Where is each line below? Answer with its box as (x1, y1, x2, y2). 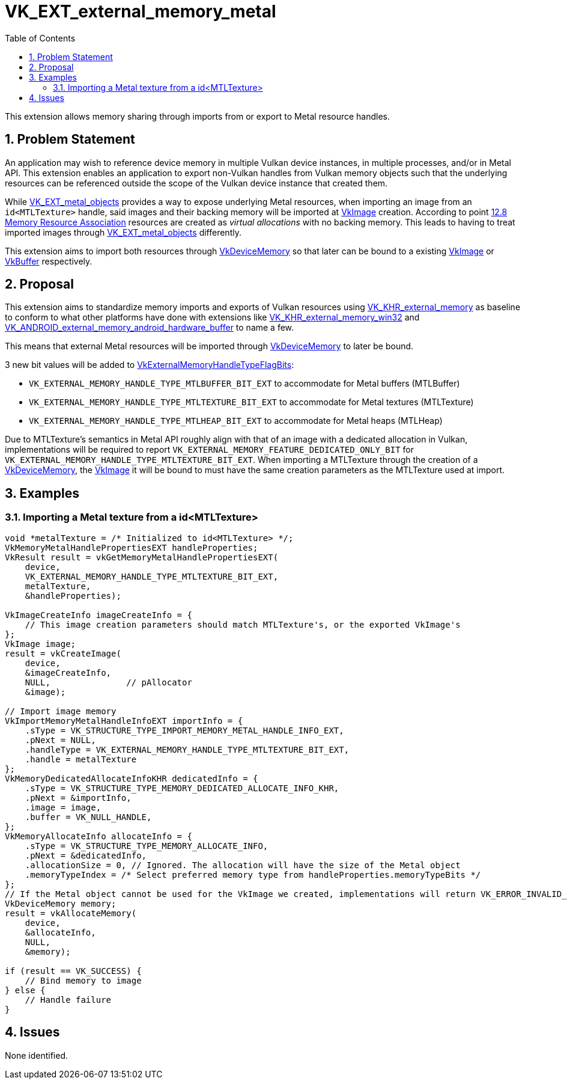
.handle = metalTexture (25, 754, 137, 764)
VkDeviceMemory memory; (5, 898, 117, 908)
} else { (5, 985, 46, 995)
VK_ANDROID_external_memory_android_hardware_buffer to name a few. (5, 322, 294, 333)
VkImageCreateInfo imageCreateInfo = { (5, 610, 192, 620)
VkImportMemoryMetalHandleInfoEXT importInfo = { (5, 715, 243, 726)
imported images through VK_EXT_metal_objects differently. (5, 227, 241, 237)
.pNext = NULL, (25, 735, 96, 745)
